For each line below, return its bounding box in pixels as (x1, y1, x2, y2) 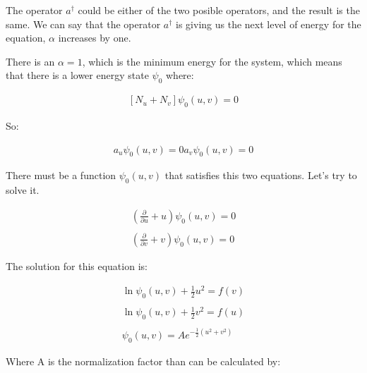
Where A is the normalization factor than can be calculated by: (6, 353, 281, 368)
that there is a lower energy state (6, 68, 149, 82)
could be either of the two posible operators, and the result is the (78, 3, 360, 17)
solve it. (6, 183, 40, 197)
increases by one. (58, 30, 131, 45)
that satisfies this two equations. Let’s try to (164, 168, 357, 183)
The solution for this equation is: (6, 258, 148, 273)
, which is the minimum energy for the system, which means (82, 54, 342, 68)
